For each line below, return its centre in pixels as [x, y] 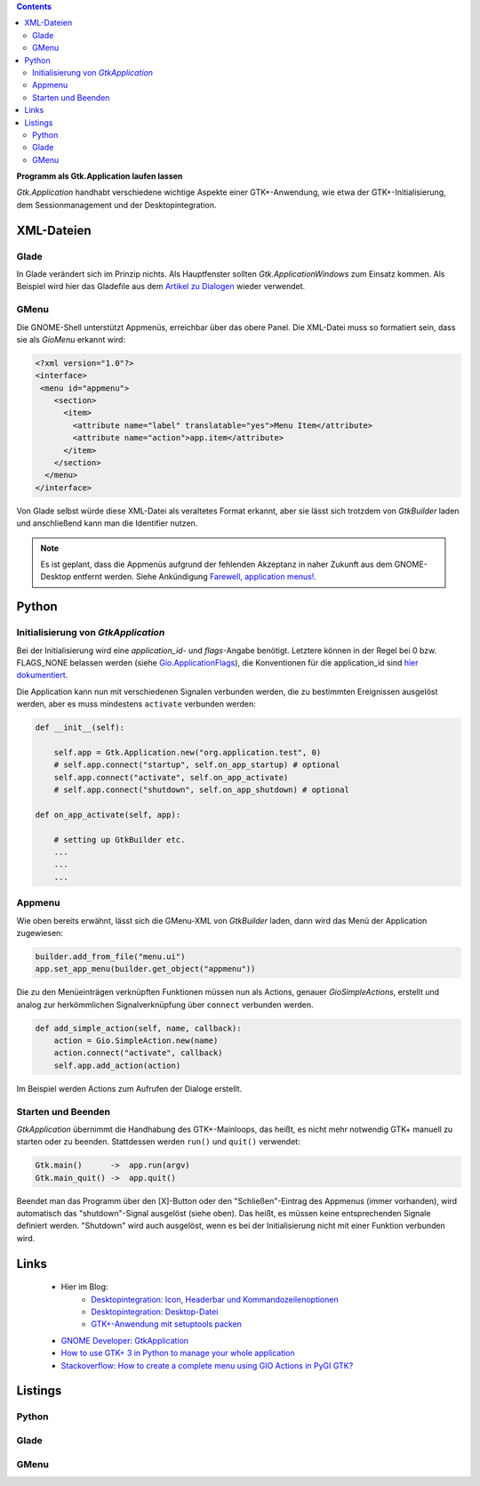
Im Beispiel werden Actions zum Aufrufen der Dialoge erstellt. [129, 1088]
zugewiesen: [40, 933]
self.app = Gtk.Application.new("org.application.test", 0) [188, 752]
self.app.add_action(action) [117, 1065]
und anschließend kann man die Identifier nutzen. [107, 523]
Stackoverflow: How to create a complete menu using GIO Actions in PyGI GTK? [207, 1365]
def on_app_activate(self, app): [108, 815]
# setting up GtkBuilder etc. [120, 840]
